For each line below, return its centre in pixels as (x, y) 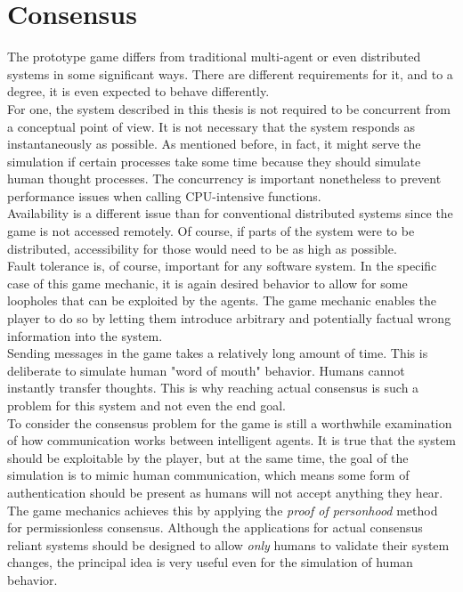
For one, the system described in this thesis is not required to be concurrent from (229, 108)
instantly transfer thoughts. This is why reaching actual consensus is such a (213, 388)
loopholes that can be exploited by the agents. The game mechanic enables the (222, 300)
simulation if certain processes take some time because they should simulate (214, 161)
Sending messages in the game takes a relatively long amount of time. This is (218, 353)
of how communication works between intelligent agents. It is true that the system (232, 440)
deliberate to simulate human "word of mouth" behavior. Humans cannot (206, 370)
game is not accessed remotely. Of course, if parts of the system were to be (211, 231)
